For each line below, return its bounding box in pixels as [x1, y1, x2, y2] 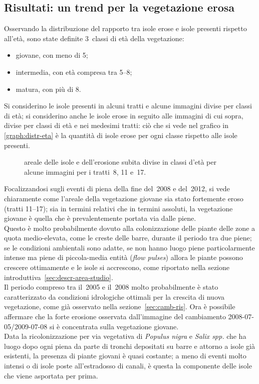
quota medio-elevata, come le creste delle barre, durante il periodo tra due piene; [4, 232, 252, 243]
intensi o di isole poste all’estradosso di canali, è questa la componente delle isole [4, 360, 252, 371]
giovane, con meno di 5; [16, 50, 88, 60]
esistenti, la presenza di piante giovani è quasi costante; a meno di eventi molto [4, 350, 246, 361]
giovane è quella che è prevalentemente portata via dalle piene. [4, 213, 196, 223]
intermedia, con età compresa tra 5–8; [16, 66, 132, 77]
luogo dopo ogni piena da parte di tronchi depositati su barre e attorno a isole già [4, 340, 255, 351]
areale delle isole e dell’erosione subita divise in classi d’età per [24, 157, 216, 167]
